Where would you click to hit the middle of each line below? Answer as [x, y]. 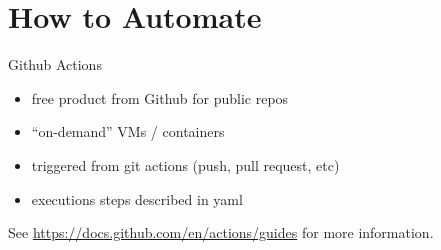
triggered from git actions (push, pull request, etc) [185, 164]
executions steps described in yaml [137, 198]
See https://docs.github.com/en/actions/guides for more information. [221, 232]
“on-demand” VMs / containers [128, 131]
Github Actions [55, 64]
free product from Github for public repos [160, 97]
